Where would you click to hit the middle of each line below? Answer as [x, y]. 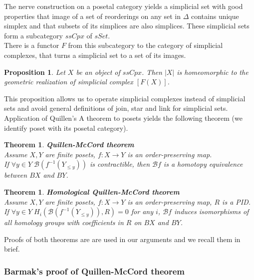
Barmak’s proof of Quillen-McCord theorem [95, 271]
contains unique [215, 16]
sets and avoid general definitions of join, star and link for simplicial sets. [116, 108]
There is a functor [32, 45]
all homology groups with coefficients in [64, 222]
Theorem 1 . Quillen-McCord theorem [69, 144]
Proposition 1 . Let [35, 72]
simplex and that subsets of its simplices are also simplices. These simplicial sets [127, 26]
